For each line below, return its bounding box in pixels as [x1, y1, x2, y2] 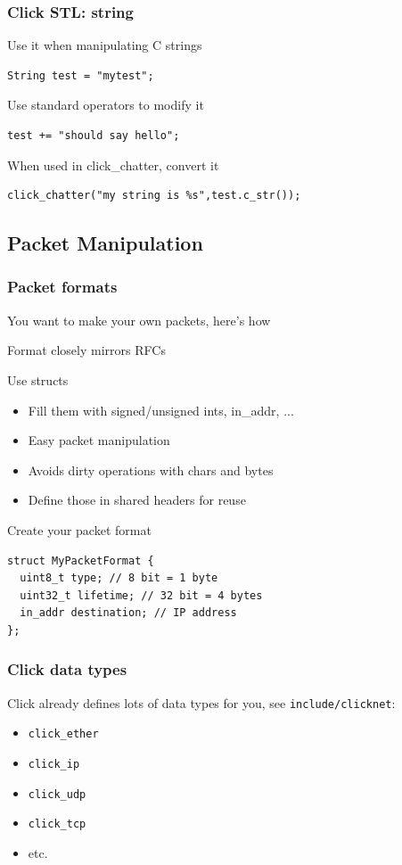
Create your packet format [7, 520, 152, 539]
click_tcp [28, 818, 86, 831]
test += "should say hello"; [7, 129, 180, 142]
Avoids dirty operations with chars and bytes [28, 460, 274, 479]
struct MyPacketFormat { [7, 554, 154, 567]
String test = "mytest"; [7, 69, 154, 82]
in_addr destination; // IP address [20, 606, 237, 620]
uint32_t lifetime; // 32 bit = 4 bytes [20, 589, 263, 602]
